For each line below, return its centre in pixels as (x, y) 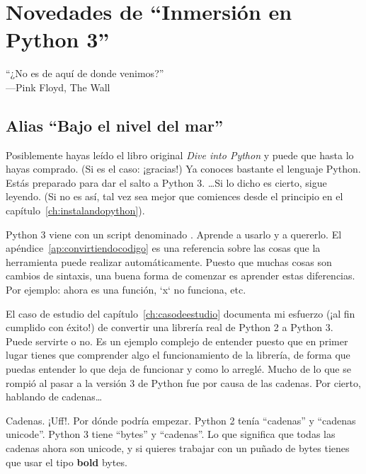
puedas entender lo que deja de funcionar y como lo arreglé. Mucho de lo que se (178, 369)
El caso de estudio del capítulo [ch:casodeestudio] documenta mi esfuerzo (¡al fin (181, 313)
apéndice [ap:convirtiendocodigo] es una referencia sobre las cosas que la (163, 248)
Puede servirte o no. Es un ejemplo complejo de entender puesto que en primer (177, 341)
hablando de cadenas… (54, 397)
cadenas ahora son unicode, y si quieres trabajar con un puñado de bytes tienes (178, 447)
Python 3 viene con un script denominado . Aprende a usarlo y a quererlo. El (174, 234)
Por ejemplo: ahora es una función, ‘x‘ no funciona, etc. (126, 290)
